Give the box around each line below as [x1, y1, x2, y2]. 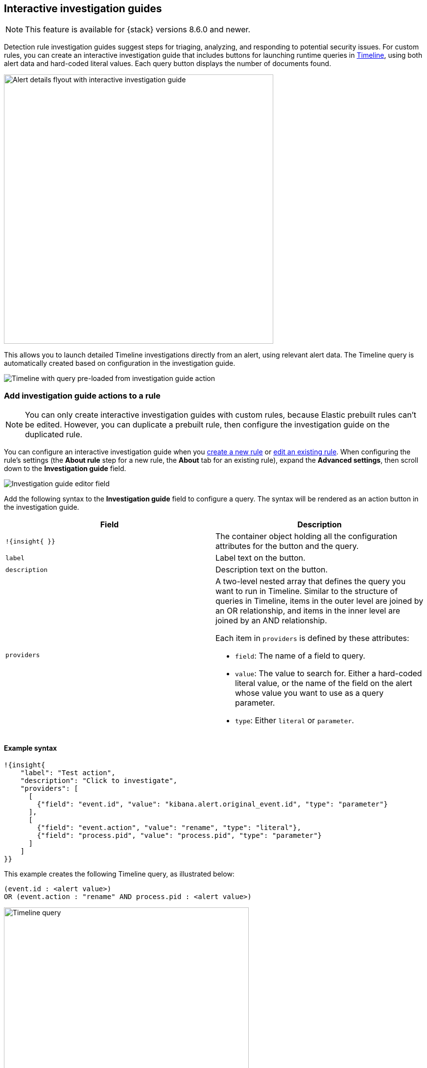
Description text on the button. [215, 565, 328, 575]
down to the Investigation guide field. [4, 464, 126, 473]
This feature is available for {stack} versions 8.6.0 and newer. [25, 24, 251, 35]
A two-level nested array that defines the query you [215, 576, 406, 587]
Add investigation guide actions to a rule [4, 390, 161, 401]
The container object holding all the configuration [215, 531, 398, 542]
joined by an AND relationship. [215, 616, 327, 626]
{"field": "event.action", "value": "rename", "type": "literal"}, [37, 824, 301, 832]
